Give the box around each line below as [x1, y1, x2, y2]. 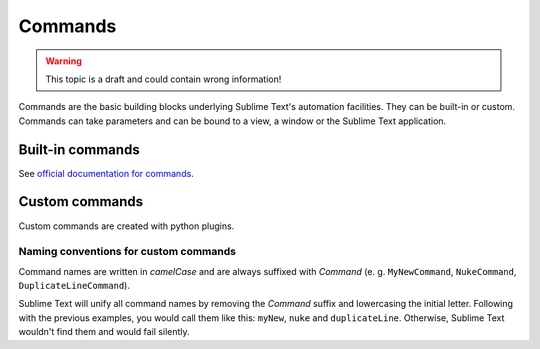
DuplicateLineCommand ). [18, 280, 130, 292]
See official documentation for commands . [18, 167, 194, 179]
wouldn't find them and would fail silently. [18, 326, 190, 338]
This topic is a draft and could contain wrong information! [45, 73, 282, 85]
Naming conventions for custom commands [18, 245, 237, 259]
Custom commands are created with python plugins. [18, 220, 235, 232]
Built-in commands [18, 141, 140, 158]
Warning [45, 55, 82, 67]
